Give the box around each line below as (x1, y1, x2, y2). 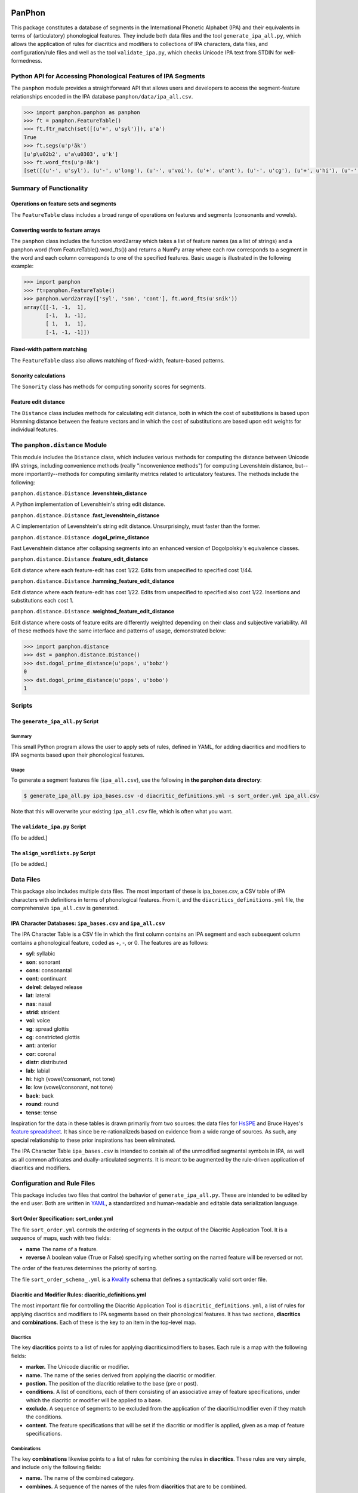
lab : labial (26, 1067, 50, 1074)
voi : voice (26, 1017, 51, 1024)
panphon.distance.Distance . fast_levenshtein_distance (11, 511, 160, 519)
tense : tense (26, 1108, 57, 1116)
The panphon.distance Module (11, 441, 107, 449)
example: (11, 263, 34, 270)
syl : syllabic (26, 950, 56, 957)
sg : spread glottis (26, 1025, 69, 1033)
